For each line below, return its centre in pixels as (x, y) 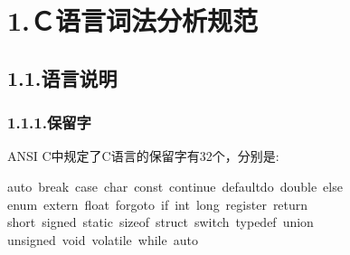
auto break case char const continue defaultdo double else (175, 186)
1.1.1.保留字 (49, 123)
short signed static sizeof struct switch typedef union (161, 222)
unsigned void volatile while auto (103, 239)
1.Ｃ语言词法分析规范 (133, 20)
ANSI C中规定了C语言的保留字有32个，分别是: (143, 156)
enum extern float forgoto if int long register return (158, 204)
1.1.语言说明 (62, 77)
